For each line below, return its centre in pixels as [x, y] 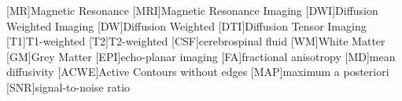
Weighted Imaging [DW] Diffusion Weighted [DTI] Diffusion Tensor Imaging [186, 25]
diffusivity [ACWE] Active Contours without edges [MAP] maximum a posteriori [198, 72]
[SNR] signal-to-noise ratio [68, 87]
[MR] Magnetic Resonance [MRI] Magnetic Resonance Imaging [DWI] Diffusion [192, 10]
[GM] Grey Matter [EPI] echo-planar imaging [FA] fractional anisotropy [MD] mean [201, 56]
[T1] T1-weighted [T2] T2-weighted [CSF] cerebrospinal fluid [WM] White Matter [196, 41]
